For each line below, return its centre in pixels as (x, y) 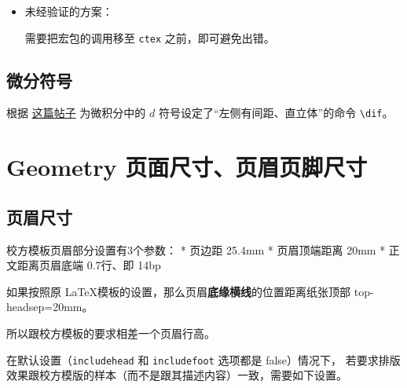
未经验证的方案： (69, 11)
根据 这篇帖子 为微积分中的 (76, 113)
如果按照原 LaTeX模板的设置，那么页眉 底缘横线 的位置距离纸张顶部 (179, 291)
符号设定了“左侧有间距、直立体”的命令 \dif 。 (276, 113)
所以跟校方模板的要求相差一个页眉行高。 (111, 333)
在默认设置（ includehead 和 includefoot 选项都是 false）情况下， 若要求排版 (203, 359)
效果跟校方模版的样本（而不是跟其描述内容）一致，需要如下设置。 (177, 375)
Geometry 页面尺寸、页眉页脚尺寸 (187, 167)
